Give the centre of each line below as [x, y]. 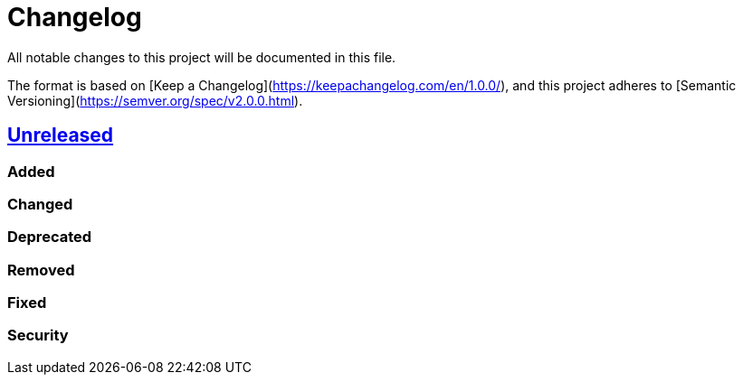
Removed [41, 270]
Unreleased [61, 135]
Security [38, 335]
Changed [40, 204]
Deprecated [50, 237]
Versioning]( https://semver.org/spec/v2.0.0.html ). [155, 100]
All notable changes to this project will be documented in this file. [202, 57]
